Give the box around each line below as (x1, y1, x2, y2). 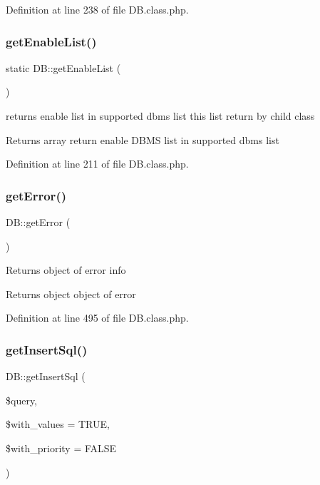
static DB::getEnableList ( (6, 60, 121, 75)
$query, (6, 392, 38, 407)
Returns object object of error (6, 286, 136, 301)
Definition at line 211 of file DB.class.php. (6, 156, 189, 171)
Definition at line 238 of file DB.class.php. (6, 2, 189, 16)
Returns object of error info (6, 262, 126, 277)
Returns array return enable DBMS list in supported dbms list (6, 132, 279, 147)
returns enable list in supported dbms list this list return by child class (6, 108, 315, 123)
